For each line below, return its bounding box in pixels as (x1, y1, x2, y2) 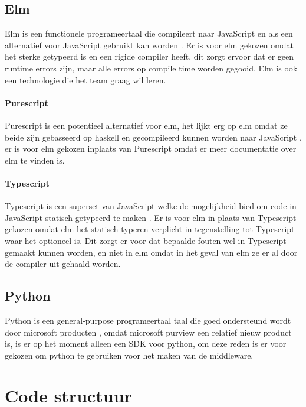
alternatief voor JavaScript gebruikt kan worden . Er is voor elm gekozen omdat (5, 38, 294, 51)
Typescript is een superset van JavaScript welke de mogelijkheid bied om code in (5, 200, 297, 212)
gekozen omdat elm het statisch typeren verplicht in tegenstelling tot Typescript (5, 223, 295, 235)
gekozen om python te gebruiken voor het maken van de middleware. (5, 349, 254, 361)
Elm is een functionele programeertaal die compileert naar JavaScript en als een (5, 27, 293, 40)
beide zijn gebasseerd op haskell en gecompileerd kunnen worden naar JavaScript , (5, 131, 302, 143)
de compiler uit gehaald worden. (5, 258, 121, 270)
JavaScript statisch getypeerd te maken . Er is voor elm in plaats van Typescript (5, 211, 297, 223)
